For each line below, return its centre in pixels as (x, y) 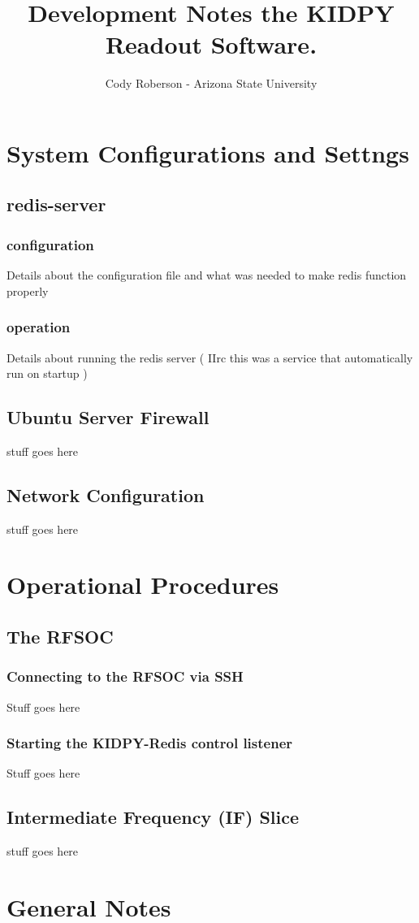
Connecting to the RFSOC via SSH (125, 676)
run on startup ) (47, 373)
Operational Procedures (143, 585)
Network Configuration (106, 494)
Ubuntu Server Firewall (108, 417)
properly (28, 290)
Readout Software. (211, 44)
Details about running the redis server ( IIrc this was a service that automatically (210, 357)
